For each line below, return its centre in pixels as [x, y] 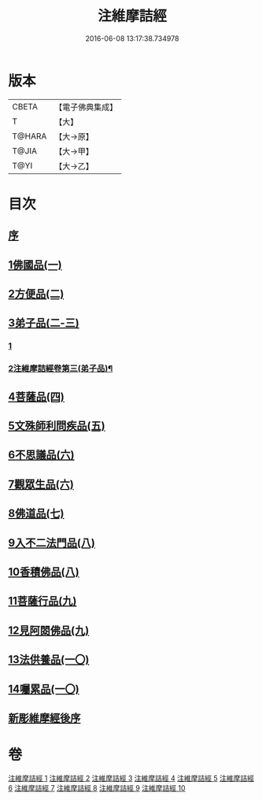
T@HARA [30, 136]
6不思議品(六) [41, 455]
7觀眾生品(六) [41, 484]
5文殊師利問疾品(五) [57, 426]
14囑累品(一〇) [44, 689]
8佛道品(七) [36, 514]
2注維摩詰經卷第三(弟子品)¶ [61, 369]
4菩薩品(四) [37, 396]
